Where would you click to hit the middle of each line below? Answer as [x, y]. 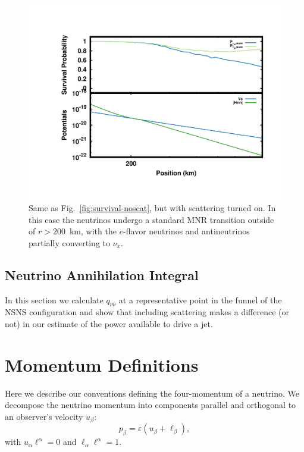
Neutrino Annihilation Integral [102, 274]
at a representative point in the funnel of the [200, 299]
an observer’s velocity [44, 416]
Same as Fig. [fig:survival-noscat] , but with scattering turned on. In [152, 208]
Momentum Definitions [102, 364]
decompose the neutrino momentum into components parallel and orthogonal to [151, 405]
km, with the [93, 231]
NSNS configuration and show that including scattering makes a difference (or [147, 312]
